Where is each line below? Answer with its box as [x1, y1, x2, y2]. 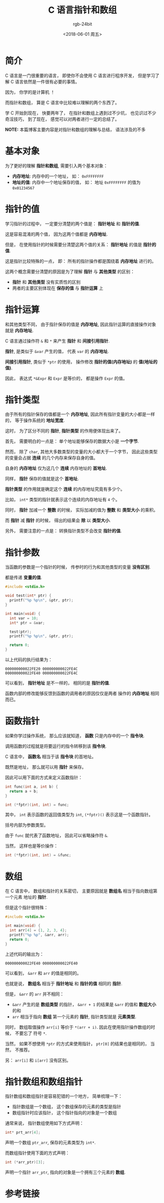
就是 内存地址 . [5, 327, 33, 333]
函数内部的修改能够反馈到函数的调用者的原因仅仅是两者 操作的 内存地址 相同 [5, 691, 160, 696]
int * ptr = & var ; [9, 620, 45, 625]
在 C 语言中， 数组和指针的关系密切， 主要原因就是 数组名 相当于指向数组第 [5, 888, 158, 894]
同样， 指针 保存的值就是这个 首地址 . [5, 476, 79, 481]
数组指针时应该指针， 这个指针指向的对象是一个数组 [12, 1110, 117, 1116]
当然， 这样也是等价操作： [5, 843, 58, 849]
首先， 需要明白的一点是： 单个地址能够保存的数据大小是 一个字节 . [5, 438, 139, 444]
